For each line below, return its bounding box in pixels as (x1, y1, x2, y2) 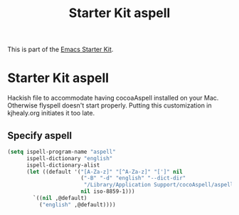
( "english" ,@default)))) (38, 201, 116, 208)
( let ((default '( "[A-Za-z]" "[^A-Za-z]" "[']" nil (26, 168, 183, 175)
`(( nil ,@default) (33, 194, 87, 202)
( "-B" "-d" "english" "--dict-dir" (80, 174, 186, 182)
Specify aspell (7, 130, 73, 142)
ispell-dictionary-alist (26, 162, 100, 169)
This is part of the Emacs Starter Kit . (7, 45, 114, 54)
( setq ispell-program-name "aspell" (7, 148, 116, 155)
